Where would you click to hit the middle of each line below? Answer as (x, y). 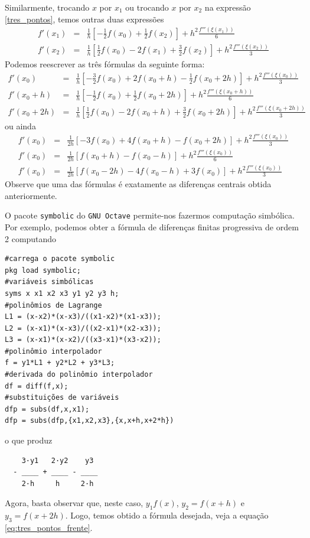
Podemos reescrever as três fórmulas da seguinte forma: (105, 64)
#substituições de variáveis (62, 398)
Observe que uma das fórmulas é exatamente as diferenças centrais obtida (138, 184)
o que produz (29, 440)
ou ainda (20, 125)
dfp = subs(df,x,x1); (47, 409)
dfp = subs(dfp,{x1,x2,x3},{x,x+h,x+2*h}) (89, 421)
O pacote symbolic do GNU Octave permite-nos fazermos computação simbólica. (150, 215)
